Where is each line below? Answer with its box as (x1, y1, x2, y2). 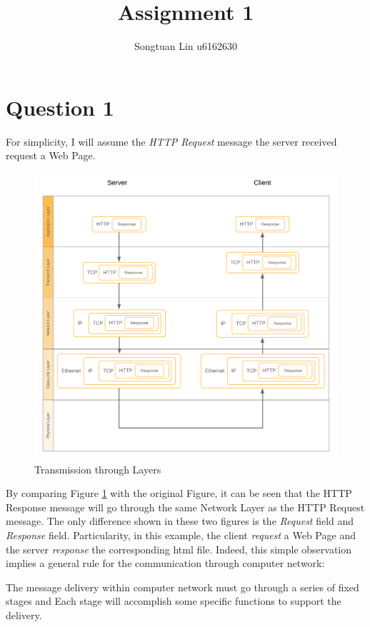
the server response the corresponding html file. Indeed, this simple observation (6, 541, 352, 556)
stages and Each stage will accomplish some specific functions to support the (6, 593, 341, 608)
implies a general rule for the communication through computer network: (6, 556, 325, 571)
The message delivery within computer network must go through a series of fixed (6, 579, 359, 594)
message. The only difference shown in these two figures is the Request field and (6, 513, 354, 528)
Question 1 (6, 92, 114, 121)
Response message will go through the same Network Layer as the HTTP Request (6, 499, 365, 514)
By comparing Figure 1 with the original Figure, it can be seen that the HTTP (6, 486, 352, 501)
